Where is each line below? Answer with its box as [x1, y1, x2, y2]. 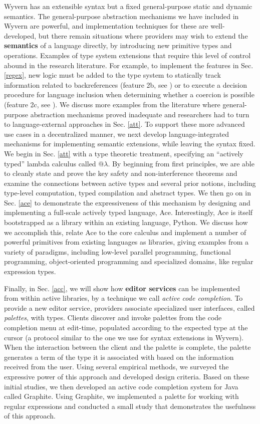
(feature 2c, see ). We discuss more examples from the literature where [4, 99, 220, 109]
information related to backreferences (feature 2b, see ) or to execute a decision [4, 79, 247, 90]
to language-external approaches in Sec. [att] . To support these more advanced [4, 119, 245, 129]
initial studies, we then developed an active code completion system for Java [4, 381, 238, 391]
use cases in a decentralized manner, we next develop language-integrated [4, 128, 229, 139]
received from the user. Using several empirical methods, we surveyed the [4, 361, 229, 372]
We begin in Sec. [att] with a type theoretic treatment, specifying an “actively [4, 148, 243, 158]
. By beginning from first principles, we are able [108, 158, 254, 168]
